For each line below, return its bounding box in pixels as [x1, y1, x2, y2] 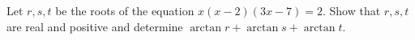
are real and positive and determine [6, 18, 183, 34]
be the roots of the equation [55, 2, 195, 18]
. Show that [322, 2, 381, 18]
